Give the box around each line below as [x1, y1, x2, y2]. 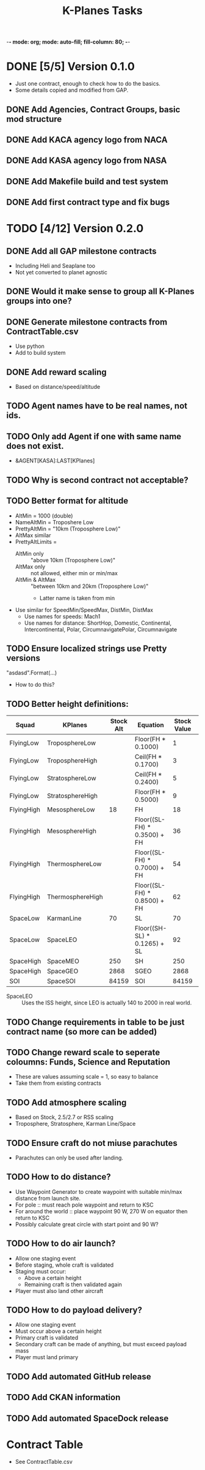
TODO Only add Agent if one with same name [6, 431, 182, 442]
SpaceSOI [46, 977, 76, 986]
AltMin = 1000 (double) [15, 512, 73, 519]
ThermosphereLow [46, 860, 102, 869]
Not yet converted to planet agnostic [15, 269, 108, 276]
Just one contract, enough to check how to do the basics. [15, 80, 160, 88]
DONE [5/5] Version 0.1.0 [6, 59, 135, 73]
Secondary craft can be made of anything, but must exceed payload [15, 1341, 187, 1348]
